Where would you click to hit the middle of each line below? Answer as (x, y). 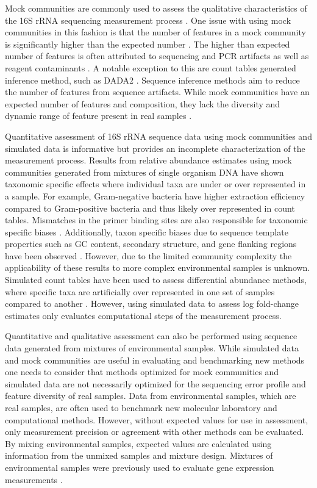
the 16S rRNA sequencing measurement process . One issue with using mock (148, 20)
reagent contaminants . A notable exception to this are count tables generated (151, 67)
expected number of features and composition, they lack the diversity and (143, 103)
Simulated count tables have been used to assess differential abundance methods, (156, 280)
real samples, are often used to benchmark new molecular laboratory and (141, 407)
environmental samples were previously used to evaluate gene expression (140, 467)
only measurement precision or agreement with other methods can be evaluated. (155, 432)
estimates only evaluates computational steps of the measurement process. (143, 315)
